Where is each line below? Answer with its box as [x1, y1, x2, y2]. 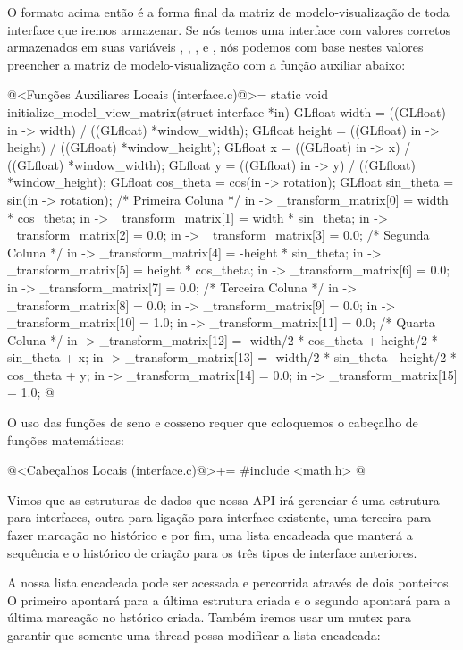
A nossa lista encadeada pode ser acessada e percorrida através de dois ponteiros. [7, 573, 452, 592]
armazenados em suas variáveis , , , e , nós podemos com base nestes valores [7, 38, 424, 56]
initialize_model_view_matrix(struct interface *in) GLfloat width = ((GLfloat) [7, 102, 446, 121]
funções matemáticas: [7, 430, 124, 449]
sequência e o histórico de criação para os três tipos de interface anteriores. [7, 543, 417, 561]
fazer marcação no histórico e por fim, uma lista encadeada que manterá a [7, 526, 413, 544]
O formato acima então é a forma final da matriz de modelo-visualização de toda [7, 3, 450, 21]
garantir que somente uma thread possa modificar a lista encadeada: [7, 626, 381, 644]
